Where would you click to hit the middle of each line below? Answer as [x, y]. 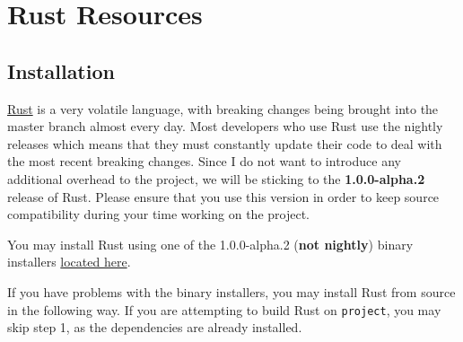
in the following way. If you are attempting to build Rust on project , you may [224, 309]
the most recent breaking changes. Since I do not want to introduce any [204, 161]
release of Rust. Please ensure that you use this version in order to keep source [223, 196]
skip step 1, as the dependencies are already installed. [155, 327]
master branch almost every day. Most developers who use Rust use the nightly [225, 126]
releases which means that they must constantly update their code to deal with [225, 143]
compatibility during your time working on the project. [158, 214]
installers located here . [69, 262]
